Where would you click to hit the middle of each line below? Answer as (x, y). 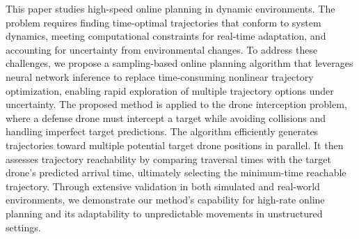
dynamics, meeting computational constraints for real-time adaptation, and (166, 36)
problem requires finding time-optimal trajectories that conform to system (163, 22)
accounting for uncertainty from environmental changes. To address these (162, 49)
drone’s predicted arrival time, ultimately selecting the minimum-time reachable (176, 172)
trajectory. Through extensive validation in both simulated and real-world (163, 186)
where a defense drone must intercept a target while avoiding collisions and (166, 117)
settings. (23, 227)
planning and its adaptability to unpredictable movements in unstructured (164, 213)
